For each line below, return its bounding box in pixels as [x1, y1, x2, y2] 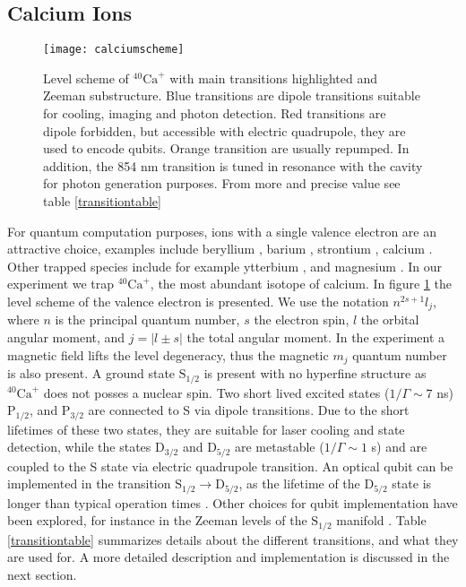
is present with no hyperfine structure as [203, 364, 427, 383]
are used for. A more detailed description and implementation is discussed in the [7, 548, 450, 566]
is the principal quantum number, [55, 310, 240, 329]
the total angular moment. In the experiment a [186, 328, 445, 347]
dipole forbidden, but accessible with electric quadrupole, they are [43, 121, 406, 140]
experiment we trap [7, 274, 115, 293]
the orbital [360, 310, 419, 329]
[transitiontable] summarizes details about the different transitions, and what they [7, 530, 459, 548]
